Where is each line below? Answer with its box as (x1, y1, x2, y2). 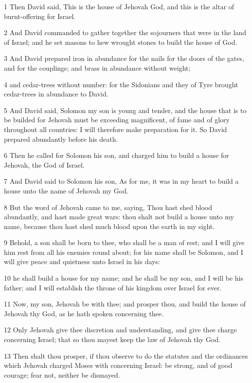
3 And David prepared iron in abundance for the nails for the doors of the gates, (4, 53, 244, 63)
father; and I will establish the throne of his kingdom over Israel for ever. (4, 282, 222, 292)
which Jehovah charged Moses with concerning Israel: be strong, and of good (4, 360, 233, 370)
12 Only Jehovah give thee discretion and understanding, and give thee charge (4, 325, 237, 335)
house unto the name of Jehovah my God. (4, 185, 128, 195)
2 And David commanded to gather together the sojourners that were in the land (4, 27, 246, 38)
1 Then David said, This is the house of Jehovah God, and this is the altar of (4, 1, 234, 11)
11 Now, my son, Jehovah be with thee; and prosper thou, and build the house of (4, 299, 246, 309)
